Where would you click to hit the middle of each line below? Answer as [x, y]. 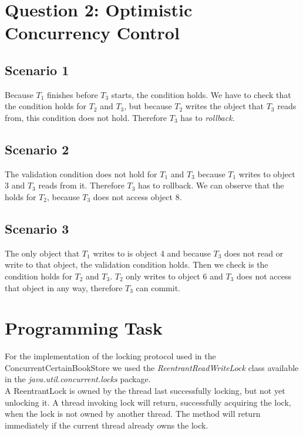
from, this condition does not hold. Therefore [86, 117]
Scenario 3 [37, 228]
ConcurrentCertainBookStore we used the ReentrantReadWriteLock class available [152, 367]
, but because [148, 106]
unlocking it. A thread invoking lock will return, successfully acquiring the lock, [148, 402]
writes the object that [224, 106]
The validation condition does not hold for [81, 173]
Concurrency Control [92, 33]
